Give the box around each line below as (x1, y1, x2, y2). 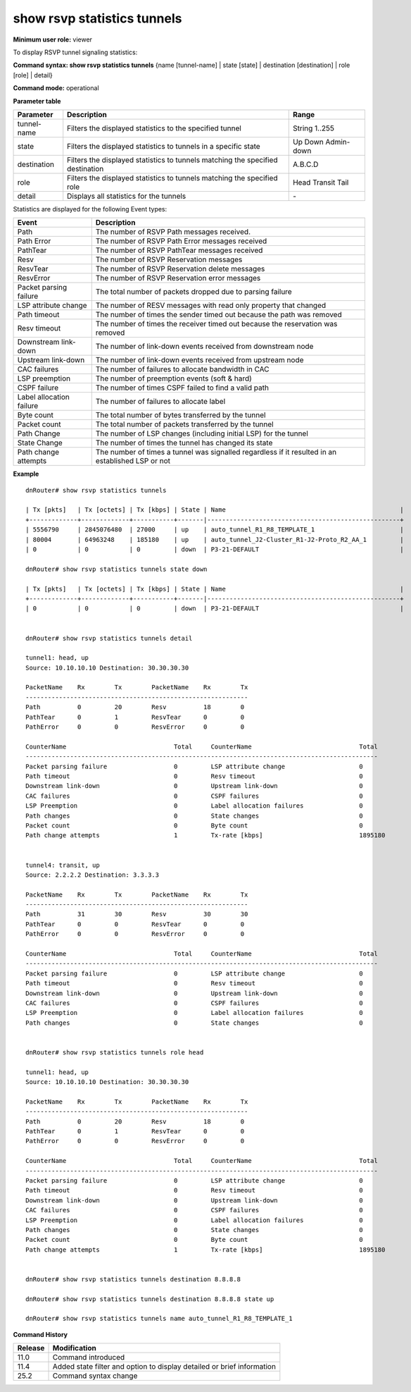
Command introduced (52, 1353, 125, 1362)
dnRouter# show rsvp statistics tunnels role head (25, 1048, 204, 1057)
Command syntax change (52, 1371, 138, 1381)
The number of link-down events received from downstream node (95, 342, 314, 352)
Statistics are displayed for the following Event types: (13, 204, 167, 213)
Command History (13, 1330, 68, 1338)
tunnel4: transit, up (25, 861, 100, 869)
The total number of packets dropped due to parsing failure (95, 287, 292, 297)
